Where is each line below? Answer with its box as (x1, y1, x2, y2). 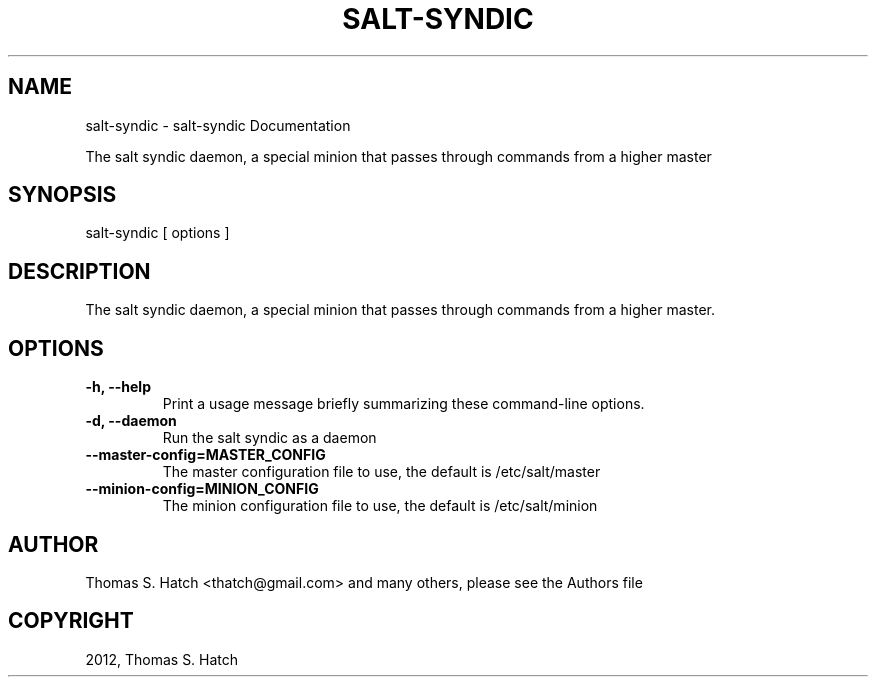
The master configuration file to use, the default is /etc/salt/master (162, 463, 601, 481)
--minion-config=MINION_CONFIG (85, 480, 319, 498)
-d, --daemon (85, 412, 177, 430)
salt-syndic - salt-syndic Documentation (85, 116, 351, 134)
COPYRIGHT (8, 608, 134, 634)
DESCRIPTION (8, 258, 151, 284)
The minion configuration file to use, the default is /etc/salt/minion (162, 497, 598, 515)
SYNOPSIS (8, 182, 117, 208)
